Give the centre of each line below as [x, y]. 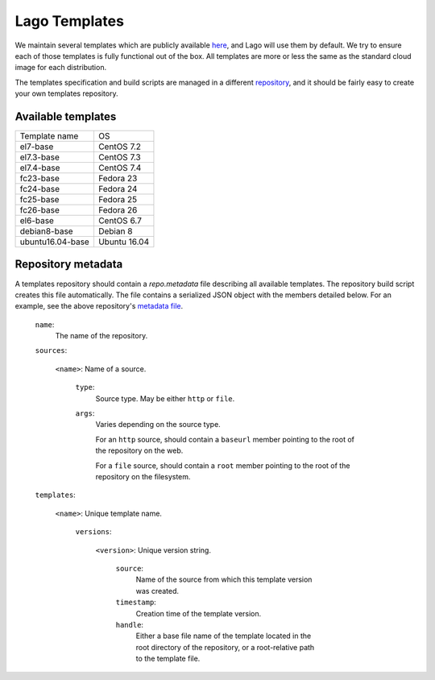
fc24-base [40, 189]
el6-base [37, 221]
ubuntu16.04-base [55, 242]
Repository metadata [69, 265]
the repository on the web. [139, 450]
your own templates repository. [66, 93]
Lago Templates [70, 21]
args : [85, 413]
